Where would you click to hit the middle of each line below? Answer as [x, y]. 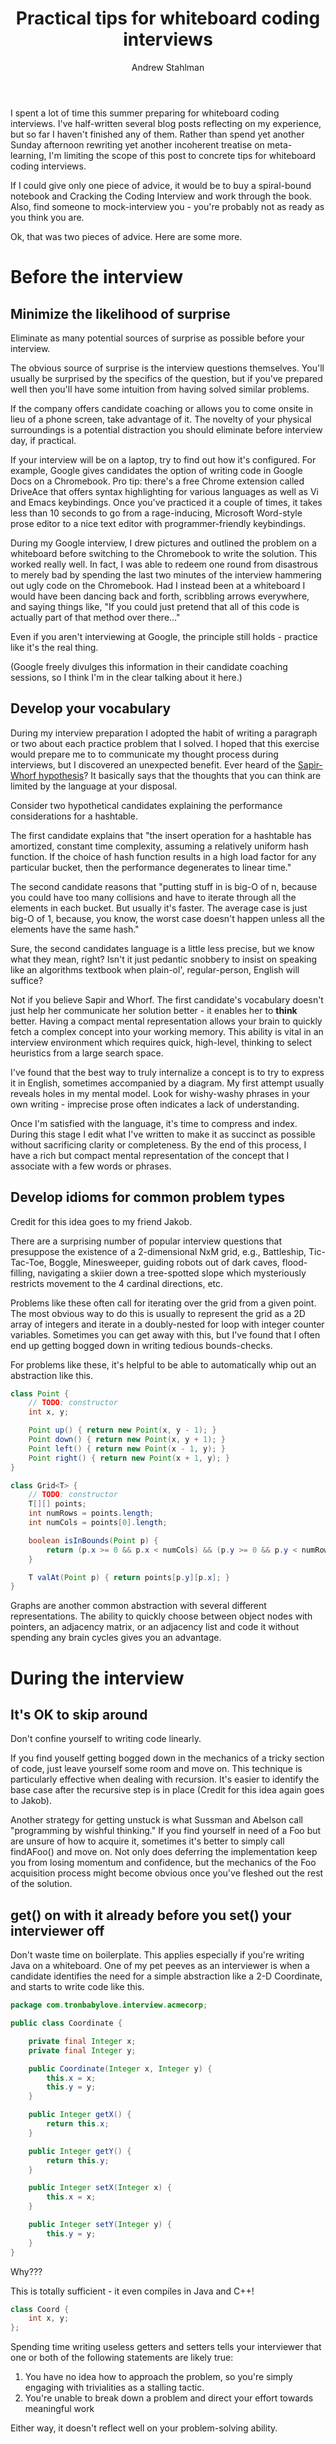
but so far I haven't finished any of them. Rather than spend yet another [157, 134]
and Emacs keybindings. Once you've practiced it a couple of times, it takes [166, 502]
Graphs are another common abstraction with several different [138, 1606]
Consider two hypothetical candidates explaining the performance [146, 805]
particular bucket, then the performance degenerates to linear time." [151, 867]
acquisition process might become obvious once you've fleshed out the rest [167, 1873]
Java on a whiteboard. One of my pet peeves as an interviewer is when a [160, 1966]
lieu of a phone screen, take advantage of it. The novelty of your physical [161, 419]
